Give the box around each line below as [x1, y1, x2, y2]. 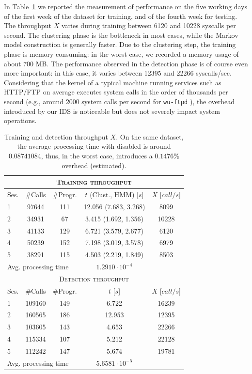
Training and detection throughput [4, 131, 108, 141]
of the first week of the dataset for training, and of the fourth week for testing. [4, 11, 237, 21]
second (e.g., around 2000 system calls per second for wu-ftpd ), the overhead [4, 96, 235, 106]
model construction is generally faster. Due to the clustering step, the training [4, 39, 236, 49]
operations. [4, 115, 37, 125]
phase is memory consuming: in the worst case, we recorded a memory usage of [4, 48, 239, 59]
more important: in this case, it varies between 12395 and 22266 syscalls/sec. [4, 68, 232, 78]
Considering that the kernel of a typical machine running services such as [4, 77, 221, 87]
